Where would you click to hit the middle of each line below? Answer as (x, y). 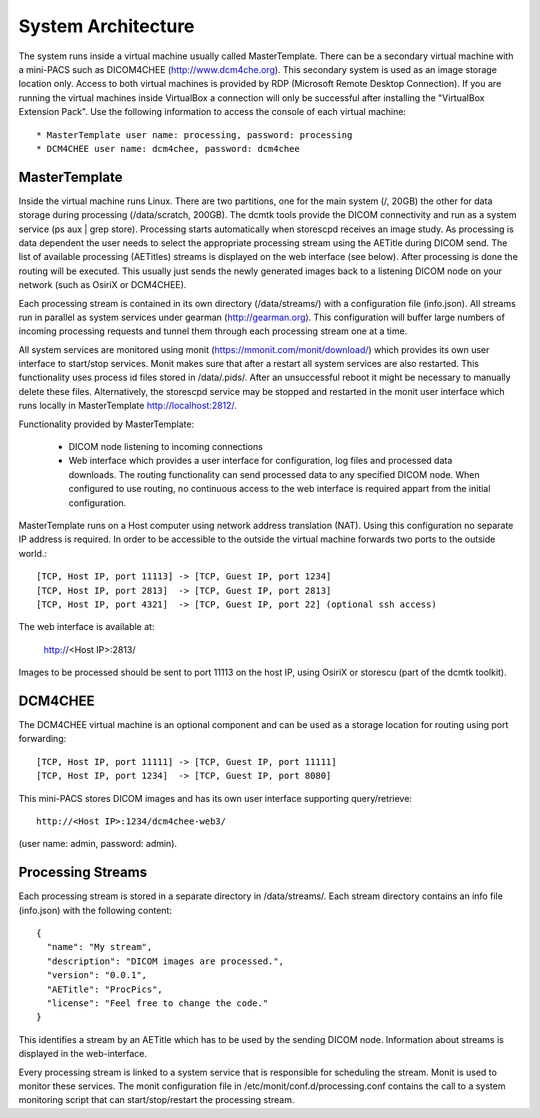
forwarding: (42, 739)
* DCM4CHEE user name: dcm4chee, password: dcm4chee (168, 148)
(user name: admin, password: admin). (98, 844)
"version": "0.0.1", (97, 975)
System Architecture (106, 26)
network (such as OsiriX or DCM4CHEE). (102, 285)
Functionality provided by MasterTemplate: (106, 424)
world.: (33, 553)
